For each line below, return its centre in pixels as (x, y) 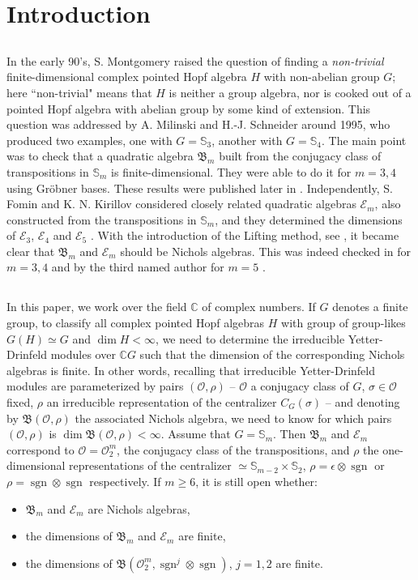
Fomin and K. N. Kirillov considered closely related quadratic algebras (181, 204)
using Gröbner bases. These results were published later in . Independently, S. (200, 188)
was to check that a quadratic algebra (100, 156)
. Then (290, 434)
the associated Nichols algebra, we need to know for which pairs (233, 418)
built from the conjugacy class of (300, 156)
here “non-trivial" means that (79, 92)
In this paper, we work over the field (97, 307)
